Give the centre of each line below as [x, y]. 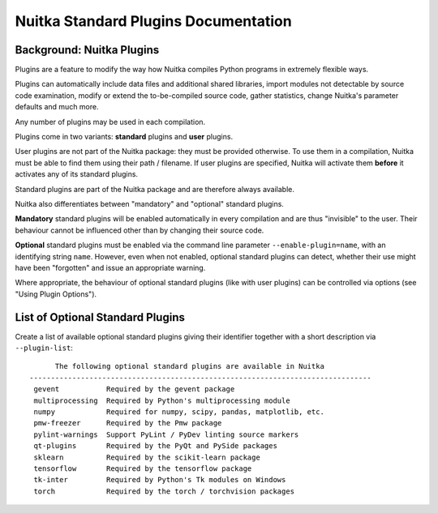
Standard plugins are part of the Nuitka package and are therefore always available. [155, 189]
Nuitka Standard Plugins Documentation [153, 21]
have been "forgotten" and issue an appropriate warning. [110, 267]
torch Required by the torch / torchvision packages [164, 491]
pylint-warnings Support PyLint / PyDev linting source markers [166, 434]
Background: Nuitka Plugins [87, 50]
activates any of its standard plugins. [76, 174]
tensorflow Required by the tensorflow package [143, 468]
